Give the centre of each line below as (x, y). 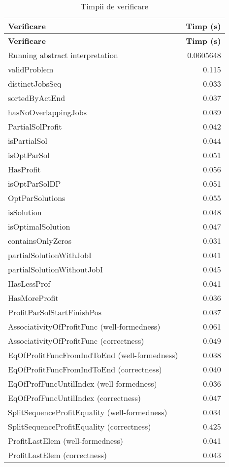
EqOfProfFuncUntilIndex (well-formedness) (82, 384)
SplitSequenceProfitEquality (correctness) (80, 426)
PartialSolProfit (35, 126)
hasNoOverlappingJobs (48, 112)
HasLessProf (29, 284)
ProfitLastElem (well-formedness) (65, 441)
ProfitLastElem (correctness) (58, 455)
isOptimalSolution (39, 226)
